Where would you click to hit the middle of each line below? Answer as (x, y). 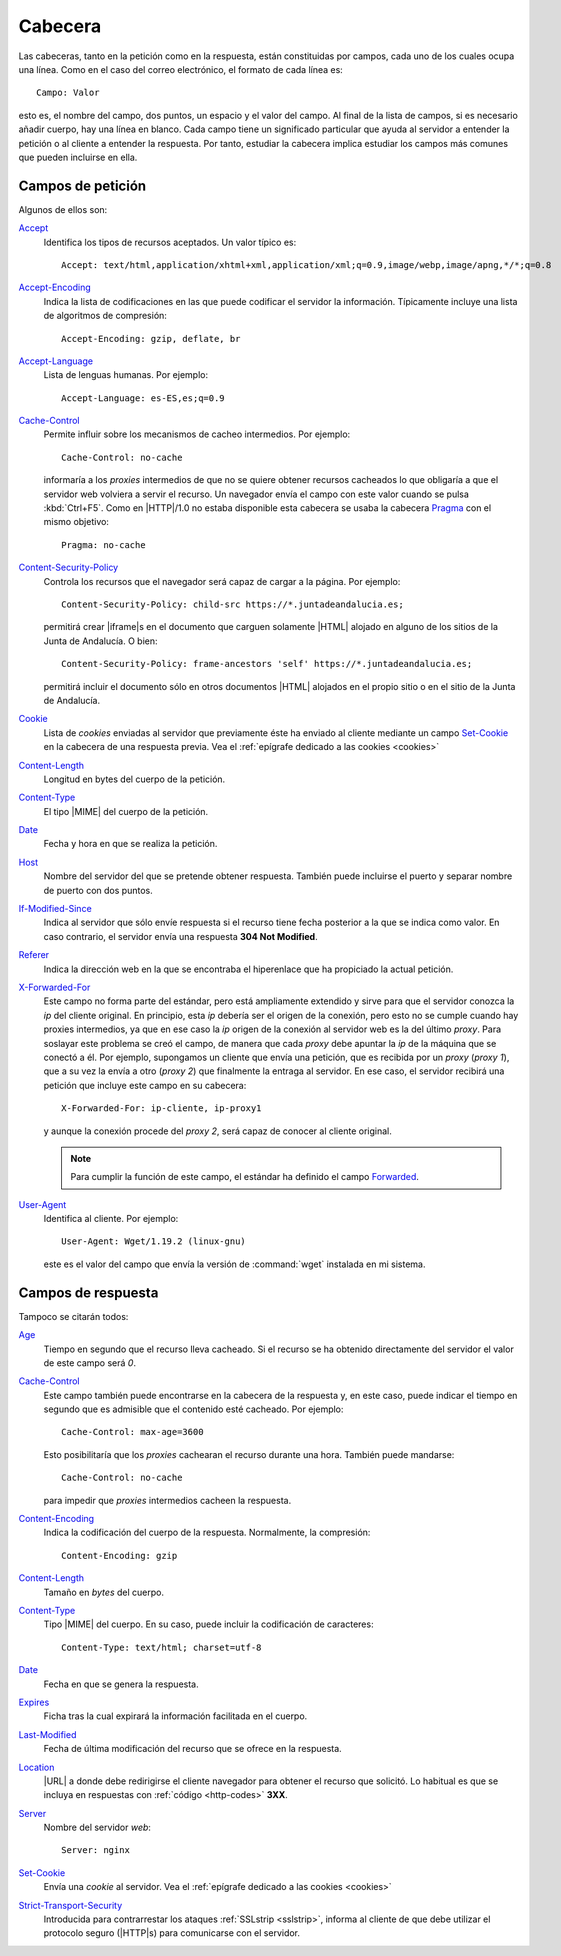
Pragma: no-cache (103, 544)
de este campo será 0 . (90, 1362)
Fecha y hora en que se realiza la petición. (130, 844)
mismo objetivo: (76, 522)
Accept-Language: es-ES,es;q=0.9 (143, 398)
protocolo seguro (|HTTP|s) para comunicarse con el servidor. (171, 1933)
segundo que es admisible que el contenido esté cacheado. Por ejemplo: (193, 1409)
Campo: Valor (68, 93)
